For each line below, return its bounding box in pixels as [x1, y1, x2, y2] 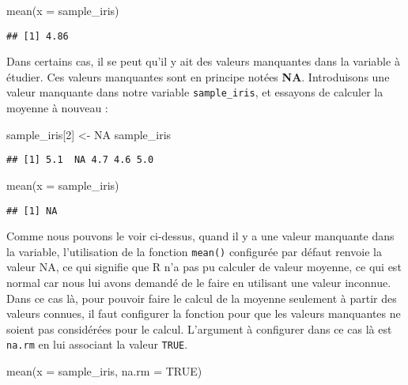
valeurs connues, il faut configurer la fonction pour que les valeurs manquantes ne [6, 305, 401, 322]
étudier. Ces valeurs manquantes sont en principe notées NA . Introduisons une [6, 68, 390, 85]
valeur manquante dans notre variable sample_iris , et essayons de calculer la [6, 84, 383, 100]
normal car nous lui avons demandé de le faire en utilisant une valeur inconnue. [6, 274, 391, 291]
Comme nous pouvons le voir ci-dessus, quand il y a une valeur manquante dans [6, 228, 395, 244]
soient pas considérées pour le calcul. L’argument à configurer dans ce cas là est [6, 320, 392, 337]
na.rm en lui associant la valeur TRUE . [6, 336, 188, 353]
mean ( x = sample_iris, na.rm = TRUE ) [6, 363, 202, 379]
